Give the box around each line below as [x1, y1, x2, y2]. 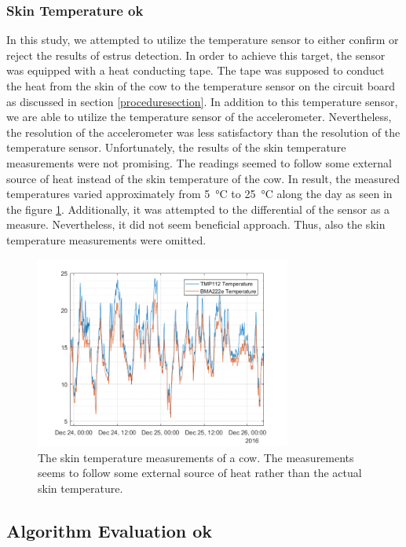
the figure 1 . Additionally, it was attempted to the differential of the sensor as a [6, 200, 390, 217]
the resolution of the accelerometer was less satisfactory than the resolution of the [6, 123, 401, 140]
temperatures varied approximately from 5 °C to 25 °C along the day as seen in [6, 185, 393, 202]
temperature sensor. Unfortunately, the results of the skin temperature [6, 139, 346, 156]
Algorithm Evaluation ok [6, 518, 213, 542]
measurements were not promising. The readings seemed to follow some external [6, 154, 392, 171]
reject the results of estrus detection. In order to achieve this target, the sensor [6, 46, 386, 63]
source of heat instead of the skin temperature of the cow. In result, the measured [6, 170, 401, 186]
